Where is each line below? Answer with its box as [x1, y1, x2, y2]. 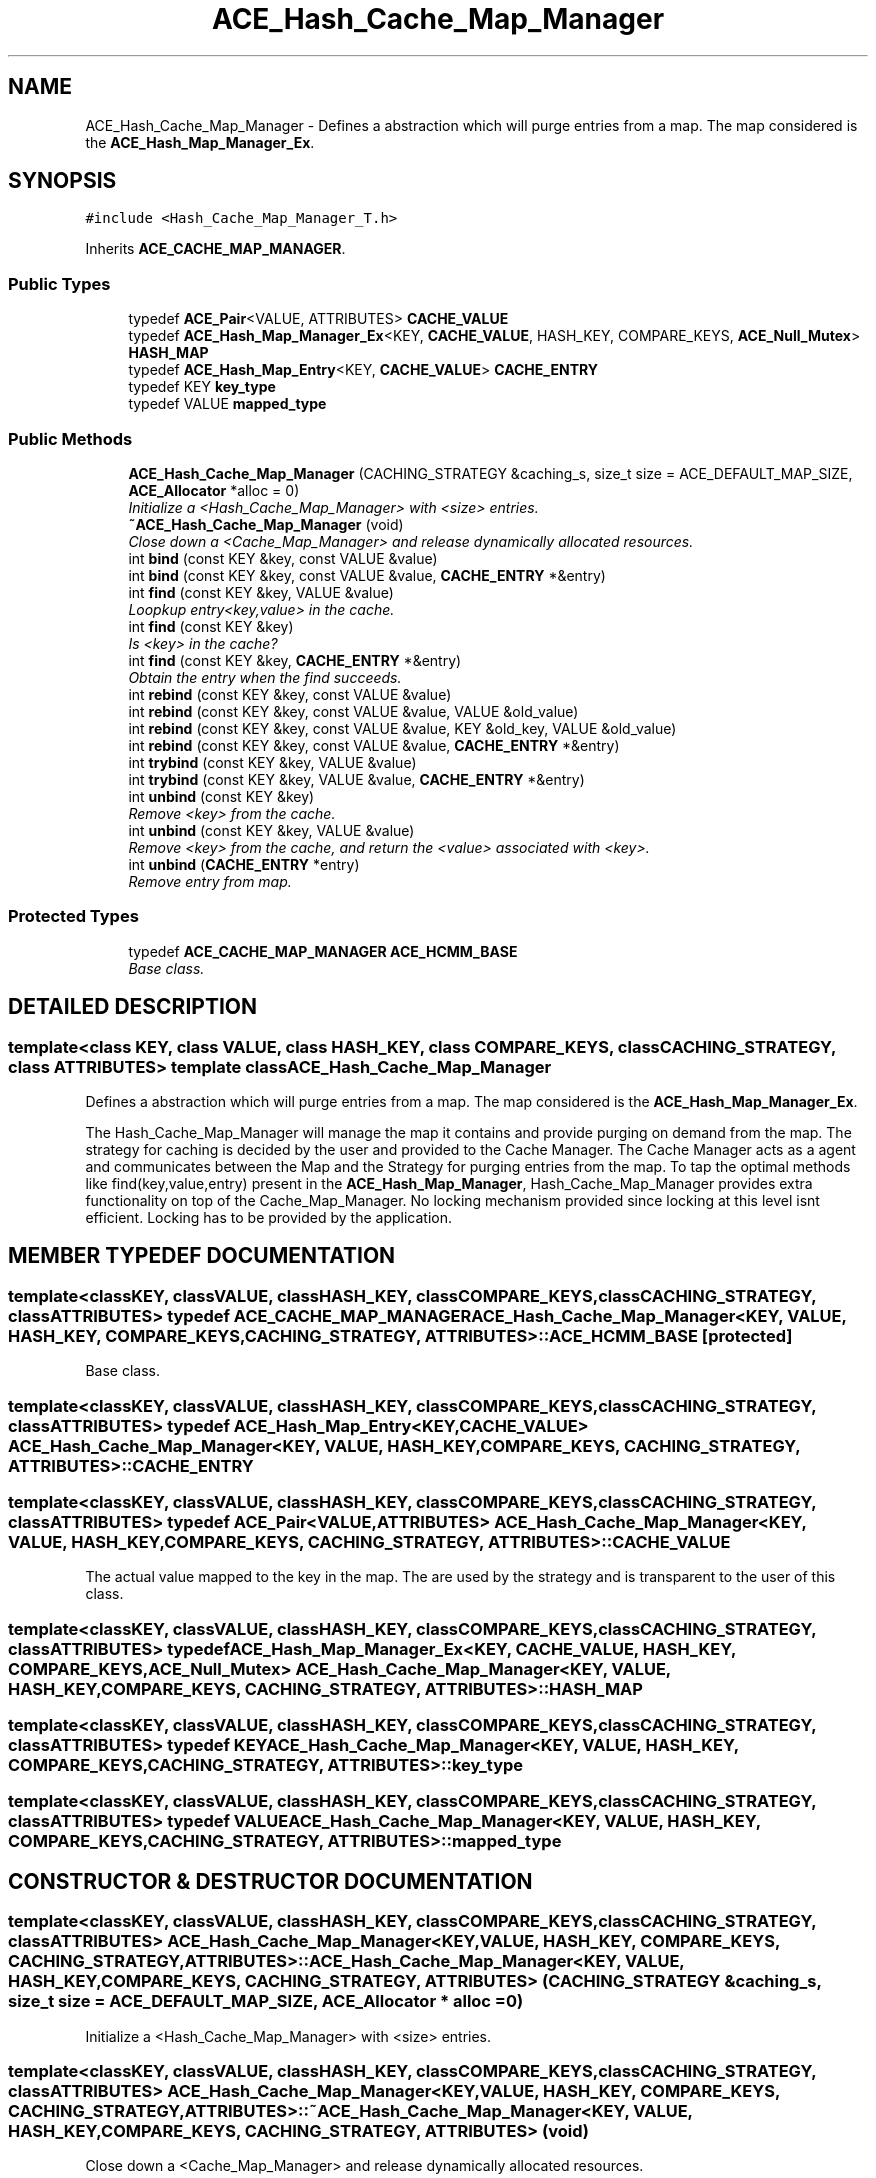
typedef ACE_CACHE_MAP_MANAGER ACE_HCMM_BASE [128, 942, 518, 960]
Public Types [8, 273, 111, 294]
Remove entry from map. [128, 872, 292, 890]
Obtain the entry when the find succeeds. [128, 668, 402, 686]
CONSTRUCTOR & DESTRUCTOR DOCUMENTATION [8, 1868, 533, 1894]
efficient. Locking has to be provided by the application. [85, 1208, 452, 1226]
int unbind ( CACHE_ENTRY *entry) [128, 855, 360, 873]
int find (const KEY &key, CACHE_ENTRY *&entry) [128, 651, 462, 669]
